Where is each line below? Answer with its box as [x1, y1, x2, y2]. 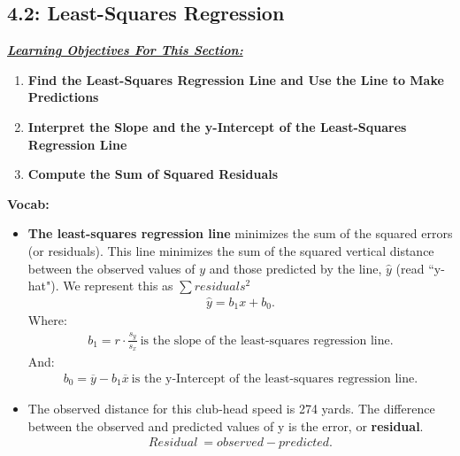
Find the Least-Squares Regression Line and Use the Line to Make [27, 70, 444, 89]
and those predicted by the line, [209, 259, 382, 277]
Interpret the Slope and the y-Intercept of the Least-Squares [27, 117, 407, 135]
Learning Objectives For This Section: [7, 41, 243, 59]
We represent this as [63, 276, 173, 295]
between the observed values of [27, 259, 195, 277]
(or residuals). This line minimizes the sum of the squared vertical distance [27, 241, 434, 259]
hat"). [27, 276, 59, 295]
